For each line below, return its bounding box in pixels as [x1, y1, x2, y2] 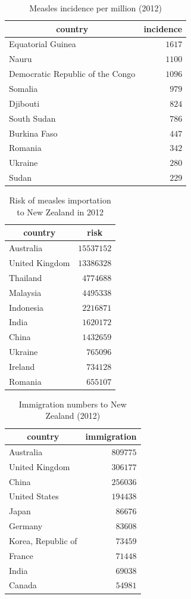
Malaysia [9, 286, 42, 298]
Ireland [9, 360, 35, 372]
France [9, 549, 33, 561]
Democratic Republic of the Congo [9, 67, 136, 80]
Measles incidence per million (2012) [29, 2, 162, 14]
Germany [9, 520, 43, 532]
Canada [9, 579, 37, 591]
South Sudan [9, 112, 56, 124]
